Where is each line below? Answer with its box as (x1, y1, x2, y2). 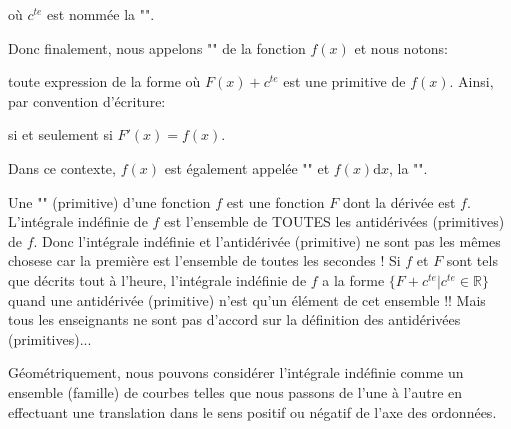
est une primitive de (283, 71, 406, 92)
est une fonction (226, 191, 325, 212)
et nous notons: (354, 37, 449, 58)
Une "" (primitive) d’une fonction (8, 191, 211, 212)
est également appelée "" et (164, 157, 330, 178)
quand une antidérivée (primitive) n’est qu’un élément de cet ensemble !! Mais (8, 289, 486, 310)
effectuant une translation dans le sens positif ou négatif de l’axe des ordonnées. (8, 401, 497, 422)
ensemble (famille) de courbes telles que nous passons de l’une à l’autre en (8, 381, 463, 402)
